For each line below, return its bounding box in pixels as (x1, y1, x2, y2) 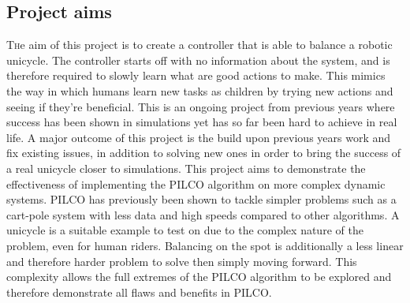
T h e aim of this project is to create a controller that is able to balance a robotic (6, 36, 393, 53)
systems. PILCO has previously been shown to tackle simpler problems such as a (6, 191, 397, 208)
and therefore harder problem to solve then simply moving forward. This (6, 252, 357, 269)
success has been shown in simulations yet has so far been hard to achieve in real (6, 114, 397, 130)
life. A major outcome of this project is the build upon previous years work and (6, 129, 391, 145)
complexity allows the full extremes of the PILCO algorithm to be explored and (6, 268, 392, 285)
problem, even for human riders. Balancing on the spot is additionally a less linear (6, 237, 404, 253)
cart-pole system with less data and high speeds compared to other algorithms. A (6, 206, 400, 223)
